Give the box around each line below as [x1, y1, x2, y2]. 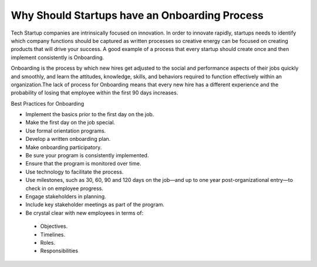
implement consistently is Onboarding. [11, 53, 104, 61]
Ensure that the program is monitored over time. [25, 160, 141, 167]
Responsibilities [40, 247, 79, 255]
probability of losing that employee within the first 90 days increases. [11, 89, 178, 96]
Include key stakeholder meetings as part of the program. [25, 201, 164, 208]
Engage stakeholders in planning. [25, 192, 106, 200]
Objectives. [40, 223, 68, 230]
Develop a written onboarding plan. [25, 136, 111, 143]
